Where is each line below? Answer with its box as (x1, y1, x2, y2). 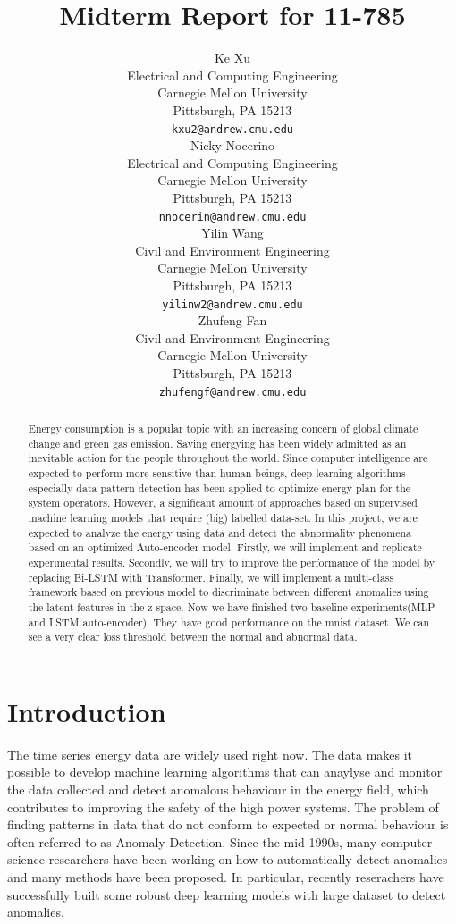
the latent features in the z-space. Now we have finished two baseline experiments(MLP (28, 599, 435, 614)
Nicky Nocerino (190, 136, 275, 155)
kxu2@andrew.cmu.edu (171, 122, 294, 136)
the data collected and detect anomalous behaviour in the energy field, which (7, 780, 429, 799)
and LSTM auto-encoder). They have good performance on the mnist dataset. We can (28, 614, 430, 629)
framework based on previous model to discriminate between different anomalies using (28, 584, 429, 600)
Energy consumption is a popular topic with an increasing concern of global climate (28, 421, 418, 436)
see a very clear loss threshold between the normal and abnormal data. (28, 629, 358, 644)
